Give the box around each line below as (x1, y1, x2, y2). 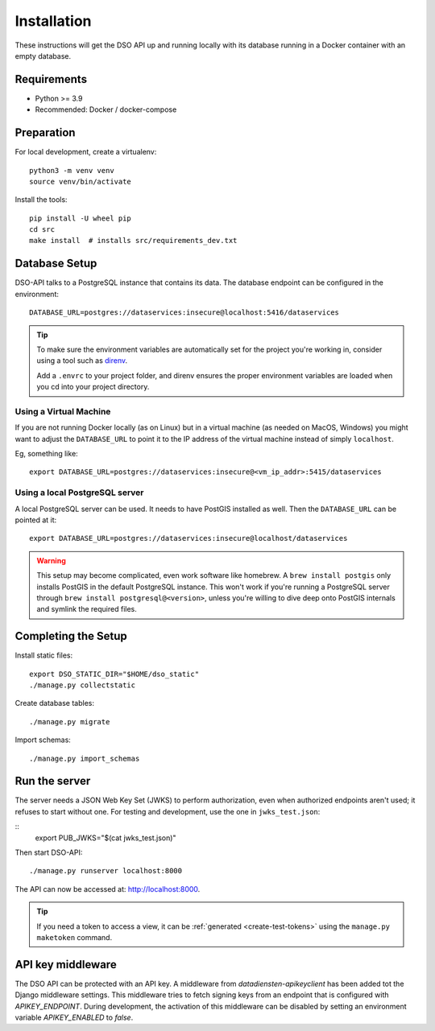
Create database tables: (14, 699, 95, 708)
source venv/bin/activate (29, 177, 132, 186)
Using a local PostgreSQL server (14, 487, 144, 498)
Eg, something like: (14, 449, 78, 459)
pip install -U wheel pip (29, 213, 132, 223)
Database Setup (14, 257, 97, 270)
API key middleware (14, 958, 117, 971)
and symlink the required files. (36, 604, 137, 614)
